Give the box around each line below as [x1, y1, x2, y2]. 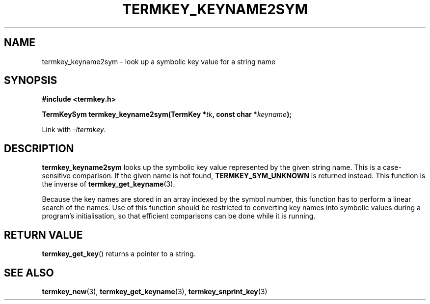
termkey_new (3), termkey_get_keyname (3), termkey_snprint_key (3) [42, 287, 268, 296]
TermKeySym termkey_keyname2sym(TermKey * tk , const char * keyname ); [42, 110, 292, 119]
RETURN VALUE [4, 228, 83, 241]
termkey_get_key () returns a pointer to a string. [42, 249, 196, 258]
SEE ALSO [4, 266, 54, 279]
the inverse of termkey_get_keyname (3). [42, 180, 175, 189]
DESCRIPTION [4, 142, 74, 155]
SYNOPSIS [4, 74, 57, 87]
